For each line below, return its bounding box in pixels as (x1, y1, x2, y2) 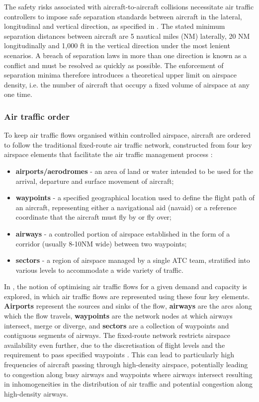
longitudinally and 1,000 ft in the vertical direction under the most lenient (4, 40, 230, 51)
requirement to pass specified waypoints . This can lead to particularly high (4, 349, 234, 360)
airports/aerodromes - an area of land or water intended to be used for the (15, 165, 254, 176)
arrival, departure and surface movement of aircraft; (15, 175, 174, 186)
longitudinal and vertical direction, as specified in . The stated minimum (4, 21, 225, 31)
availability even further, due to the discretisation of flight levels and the (4, 339, 225, 350)
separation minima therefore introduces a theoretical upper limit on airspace (4, 70, 237, 80)
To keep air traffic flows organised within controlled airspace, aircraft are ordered (4, 130, 251, 140)
